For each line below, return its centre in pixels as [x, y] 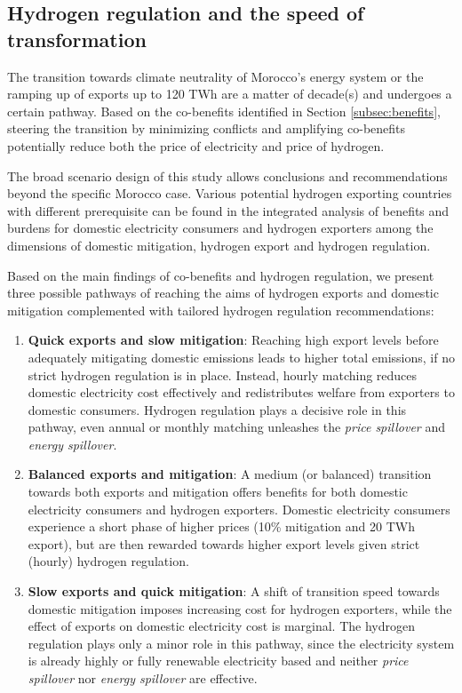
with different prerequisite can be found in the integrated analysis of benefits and [228, 210]
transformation [77, 39]
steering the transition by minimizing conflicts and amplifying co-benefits [207, 128]
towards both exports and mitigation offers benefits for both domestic [218, 492]
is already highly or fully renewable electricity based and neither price [218, 661]
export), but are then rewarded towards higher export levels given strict [224, 543]
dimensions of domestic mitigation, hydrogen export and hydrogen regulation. [219, 245]
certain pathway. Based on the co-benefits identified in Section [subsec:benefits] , [224, 111]
